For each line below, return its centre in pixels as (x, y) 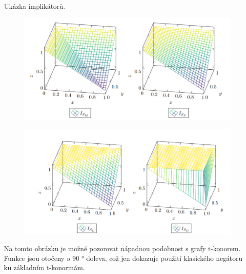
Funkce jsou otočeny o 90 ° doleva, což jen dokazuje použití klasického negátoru (123, 258)
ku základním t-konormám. (44, 267)
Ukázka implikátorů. (35, 6)
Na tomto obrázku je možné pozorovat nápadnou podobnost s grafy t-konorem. (122, 248)
